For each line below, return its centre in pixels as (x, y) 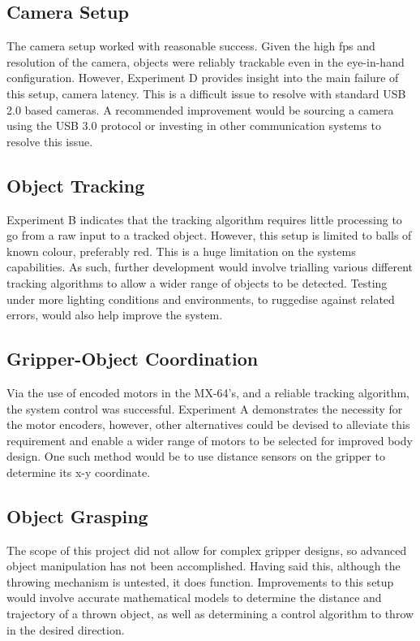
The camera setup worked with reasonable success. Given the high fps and (191, 46)
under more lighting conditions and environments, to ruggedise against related (201, 299)
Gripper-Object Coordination (133, 359)
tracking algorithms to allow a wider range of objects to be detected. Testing (197, 282)
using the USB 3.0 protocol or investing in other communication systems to (194, 126)
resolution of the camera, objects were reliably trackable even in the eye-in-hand (206, 61)
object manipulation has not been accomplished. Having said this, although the (204, 566)
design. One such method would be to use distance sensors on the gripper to (196, 456)
